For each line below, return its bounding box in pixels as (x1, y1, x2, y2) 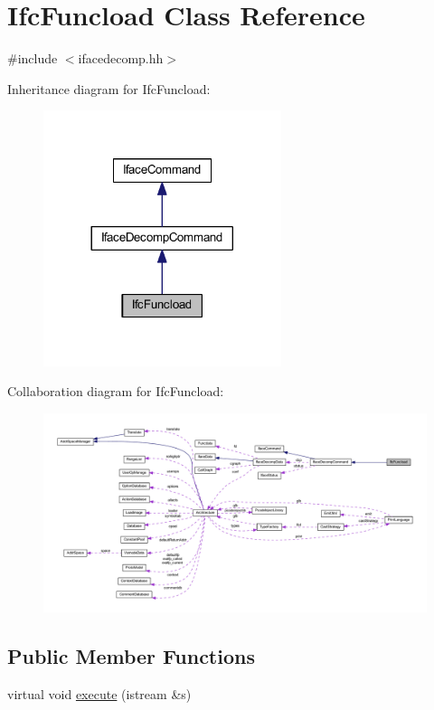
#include (7, 49, 58, 68)
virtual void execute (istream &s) (7, 685, 192, 704)
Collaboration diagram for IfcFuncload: (7, 382, 224, 401)
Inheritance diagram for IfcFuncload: (7, 79, 211, 98)
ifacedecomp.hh (78, 49, 164, 68)
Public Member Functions (7, 642, 255, 670)
